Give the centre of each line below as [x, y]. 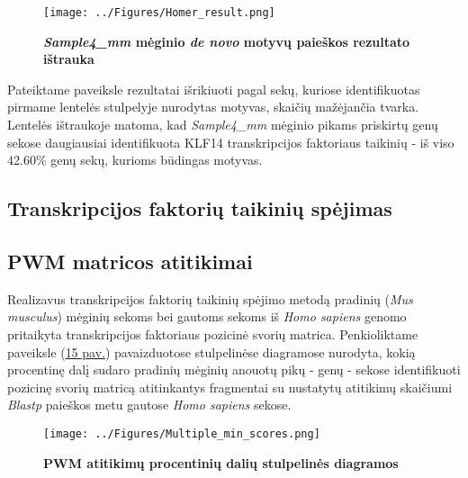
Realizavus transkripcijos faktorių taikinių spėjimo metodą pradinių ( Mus [210, 298]
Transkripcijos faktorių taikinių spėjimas [200, 208]
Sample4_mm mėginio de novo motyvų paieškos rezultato [227, 41]
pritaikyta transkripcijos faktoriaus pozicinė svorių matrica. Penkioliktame [213, 334]
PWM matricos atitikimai [130, 261]
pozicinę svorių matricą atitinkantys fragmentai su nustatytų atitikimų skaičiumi [230, 387]
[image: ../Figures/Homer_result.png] [159, 13]
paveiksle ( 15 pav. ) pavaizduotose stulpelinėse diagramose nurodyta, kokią [211, 352]
